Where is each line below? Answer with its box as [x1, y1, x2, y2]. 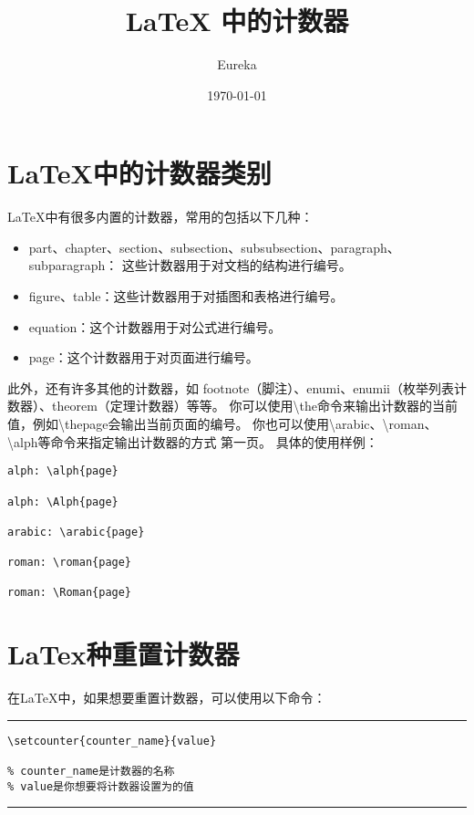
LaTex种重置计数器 [7, 635, 240, 673]
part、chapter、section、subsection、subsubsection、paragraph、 [28, 237, 400, 256]
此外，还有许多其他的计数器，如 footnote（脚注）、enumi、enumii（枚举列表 [7, 378, 455, 397]
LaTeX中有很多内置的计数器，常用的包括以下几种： [7, 207, 314, 226]
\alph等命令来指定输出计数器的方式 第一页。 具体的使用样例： [7, 432, 378, 451]
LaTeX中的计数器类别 [7, 154, 272, 192]
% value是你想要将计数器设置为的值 [7, 779, 194, 793]
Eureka [217, 55, 257, 74]
